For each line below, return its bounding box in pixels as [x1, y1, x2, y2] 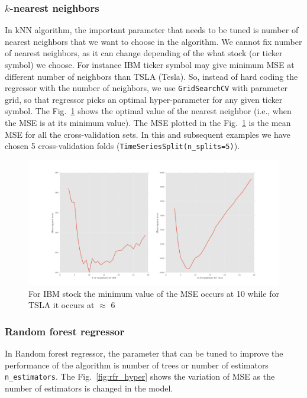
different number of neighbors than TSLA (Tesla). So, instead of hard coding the [5, 70, 298, 82]
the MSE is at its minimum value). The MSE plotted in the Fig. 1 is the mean [5, 117, 291, 129]
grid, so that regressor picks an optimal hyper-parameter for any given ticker [5, 93, 283, 105]
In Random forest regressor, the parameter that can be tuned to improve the [5, 347, 283, 360]
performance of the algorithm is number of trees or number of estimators [5, 358, 269, 371]
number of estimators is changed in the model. [5, 381, 173, 394]
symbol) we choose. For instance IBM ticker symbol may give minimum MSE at [5, 59, 295, 70]
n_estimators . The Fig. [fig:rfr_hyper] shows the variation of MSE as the [5, 370, 275, 383]
